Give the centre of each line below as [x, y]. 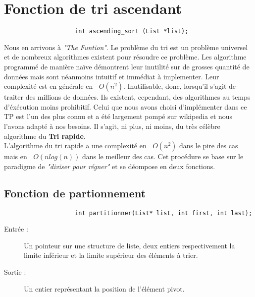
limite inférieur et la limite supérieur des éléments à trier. [111, 255]
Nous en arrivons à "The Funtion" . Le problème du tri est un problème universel [126, 47]
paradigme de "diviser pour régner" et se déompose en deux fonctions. [110, 166]
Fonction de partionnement [75, 193]
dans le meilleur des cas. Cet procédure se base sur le [163, 156]
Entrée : [16, 229]
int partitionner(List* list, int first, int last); [164, 213]
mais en [16, 156]
